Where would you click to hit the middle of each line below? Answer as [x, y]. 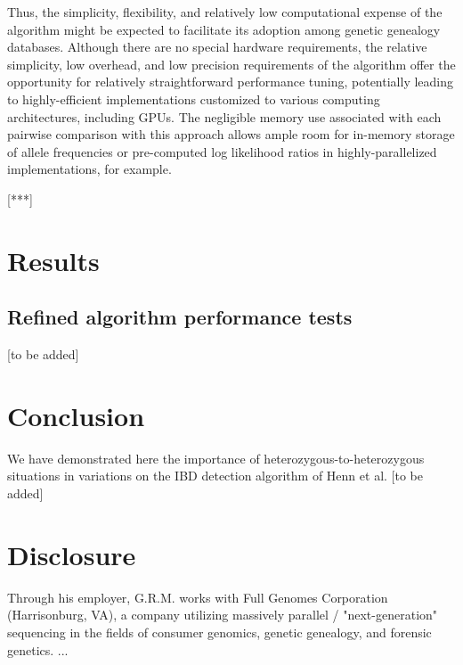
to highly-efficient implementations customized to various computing [194, 99]
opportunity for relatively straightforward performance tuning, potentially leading [231, 82]
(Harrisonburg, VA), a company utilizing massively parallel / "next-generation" [223, 615]
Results [53, 260]
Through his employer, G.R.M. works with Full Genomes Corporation [198, 597]
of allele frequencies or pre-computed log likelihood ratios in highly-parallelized [222, 151]
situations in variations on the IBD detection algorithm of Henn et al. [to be [215, 476]
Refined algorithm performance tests [180, 317]
